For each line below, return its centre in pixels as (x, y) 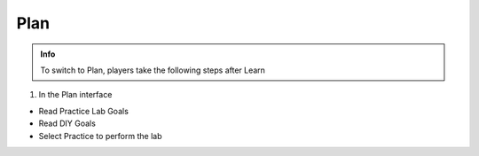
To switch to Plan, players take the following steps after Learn (153, 70)
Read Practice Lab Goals (83, 111)
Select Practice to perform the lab (100, 136)
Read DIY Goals (67, 123)
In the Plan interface (75, 95)
